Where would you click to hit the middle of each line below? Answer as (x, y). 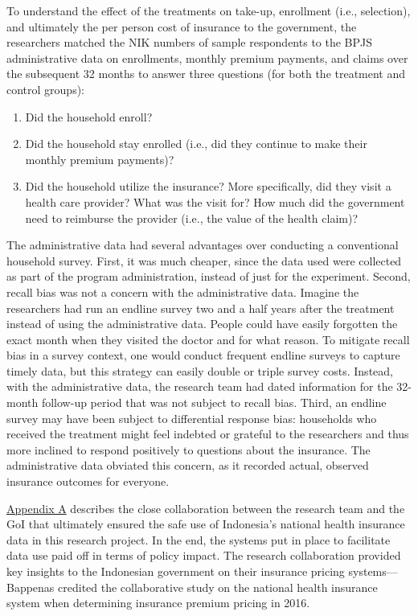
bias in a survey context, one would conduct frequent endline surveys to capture (203, 355)
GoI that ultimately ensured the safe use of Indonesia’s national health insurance (206, 524)
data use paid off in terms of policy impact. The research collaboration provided (204, 555)
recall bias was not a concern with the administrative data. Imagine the (183, 292)
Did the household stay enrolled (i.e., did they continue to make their (196, 144)
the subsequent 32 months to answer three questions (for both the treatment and (206, 74)
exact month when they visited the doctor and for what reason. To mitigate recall (208, 339)
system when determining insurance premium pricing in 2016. (158, 603)
